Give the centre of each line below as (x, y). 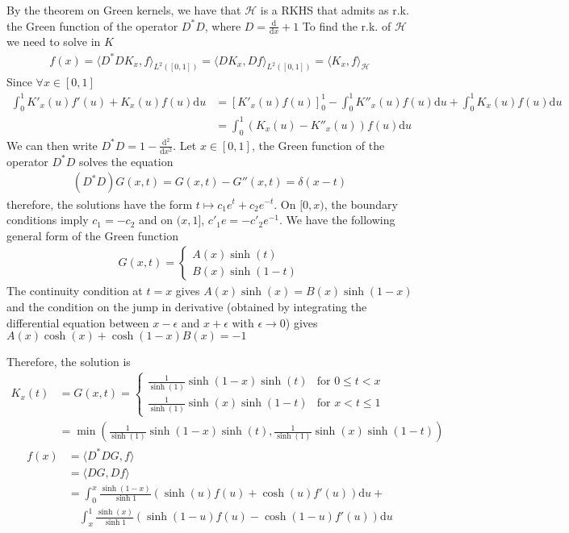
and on (156, 220)
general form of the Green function (92, 235)
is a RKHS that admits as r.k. (335, 10)
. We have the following (337, 220)
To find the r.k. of (347, 25)
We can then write (52, 145)
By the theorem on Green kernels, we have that (124, 10)
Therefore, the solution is (69, 362)
